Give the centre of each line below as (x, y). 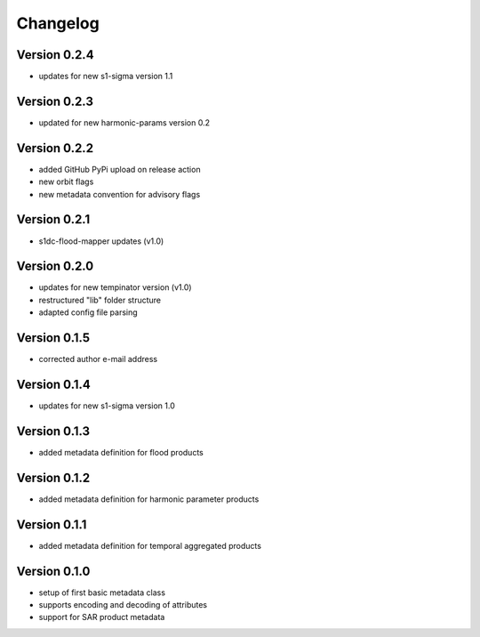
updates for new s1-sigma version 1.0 (107, 406)
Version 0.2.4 (55, 55)
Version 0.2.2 (55, 148)
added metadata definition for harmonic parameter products (149, 499)
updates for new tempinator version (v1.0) (115, 287)
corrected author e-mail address (98, 359)
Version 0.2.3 (55, 101)
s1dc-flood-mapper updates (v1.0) (101, 241)
